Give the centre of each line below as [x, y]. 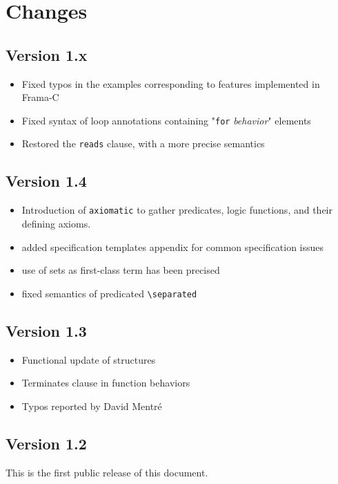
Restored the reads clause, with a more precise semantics [143, 143]
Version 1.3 [46, 330]
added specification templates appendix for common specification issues [173, 246]
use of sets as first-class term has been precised [121, 270]
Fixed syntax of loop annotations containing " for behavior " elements [166, 120]
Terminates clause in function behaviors [106, 383]
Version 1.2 [46, 443]
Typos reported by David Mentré [92, 406]
